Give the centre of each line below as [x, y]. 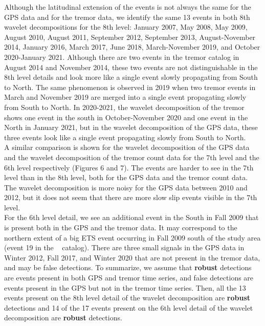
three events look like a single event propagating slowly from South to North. [125, 137]
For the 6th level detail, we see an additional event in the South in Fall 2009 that [131, 217]
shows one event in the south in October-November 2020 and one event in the [126, 117]
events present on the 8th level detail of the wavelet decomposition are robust [127, 298]
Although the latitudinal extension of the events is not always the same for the [128, 7]
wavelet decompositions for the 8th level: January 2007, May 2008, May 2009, [126, 27]
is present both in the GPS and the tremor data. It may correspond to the [121, 227]
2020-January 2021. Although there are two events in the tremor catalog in [122, 57]
